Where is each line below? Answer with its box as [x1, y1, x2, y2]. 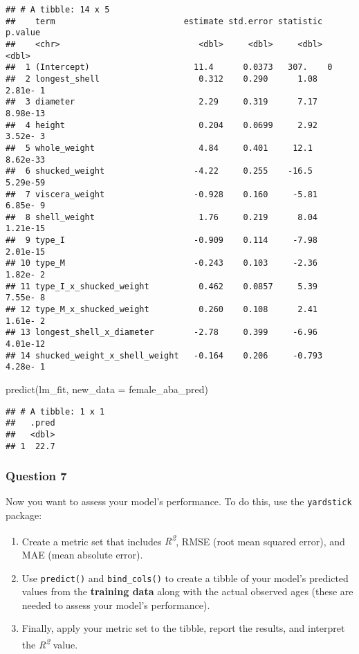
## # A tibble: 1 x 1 [6, 406, 105, 417]
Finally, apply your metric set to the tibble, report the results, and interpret [21, 621, 345, 635]
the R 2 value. [21, 635, 78, 651]
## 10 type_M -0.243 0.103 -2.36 [6, 258, 318, 269]
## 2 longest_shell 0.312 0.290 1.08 [6, 73, 318, 84]
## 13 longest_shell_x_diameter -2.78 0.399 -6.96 [6, 327, 318, 338]
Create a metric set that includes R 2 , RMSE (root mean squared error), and [21, 532, 345, 548]
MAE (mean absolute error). [21, 547, 143, 561]
